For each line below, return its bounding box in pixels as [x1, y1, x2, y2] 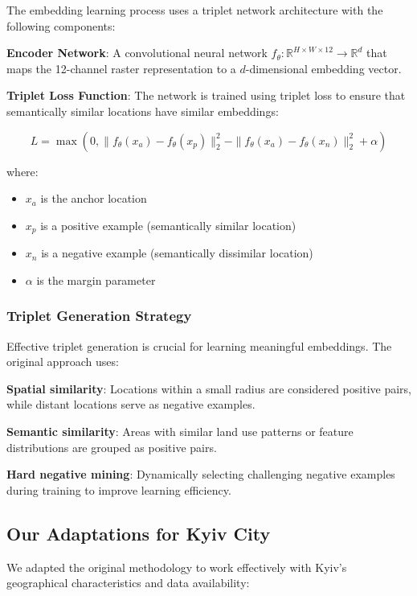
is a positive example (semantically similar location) [40, 216, 296, 233]
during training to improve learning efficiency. [6, 481, 231, 498]
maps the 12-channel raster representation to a [6, 60, 236, 76]
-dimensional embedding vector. [245, 60, 402, 76]
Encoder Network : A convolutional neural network [6, 44, 268, 61]
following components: [6, 17, 116, 34]
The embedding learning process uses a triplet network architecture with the [6, 2, 383, 18]
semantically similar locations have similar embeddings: [6, 102, 279, 119]
